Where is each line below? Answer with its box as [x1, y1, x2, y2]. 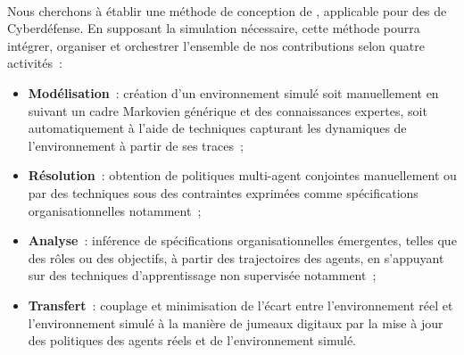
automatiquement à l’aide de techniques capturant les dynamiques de [28, 119, 407, 137]
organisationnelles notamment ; [28, 201, 202, 219]
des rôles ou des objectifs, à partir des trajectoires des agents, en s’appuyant [28, 248, 444, 267]
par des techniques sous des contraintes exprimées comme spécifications [28, 183, 418, 202]
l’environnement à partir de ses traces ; [28, 136, 244, 154]
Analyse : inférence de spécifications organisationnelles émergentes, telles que [28, 231, 457, 250]
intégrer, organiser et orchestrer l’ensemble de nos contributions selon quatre [7, 36, 425, 54]
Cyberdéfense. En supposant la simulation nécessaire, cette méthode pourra [7, 19, 420, 37]
